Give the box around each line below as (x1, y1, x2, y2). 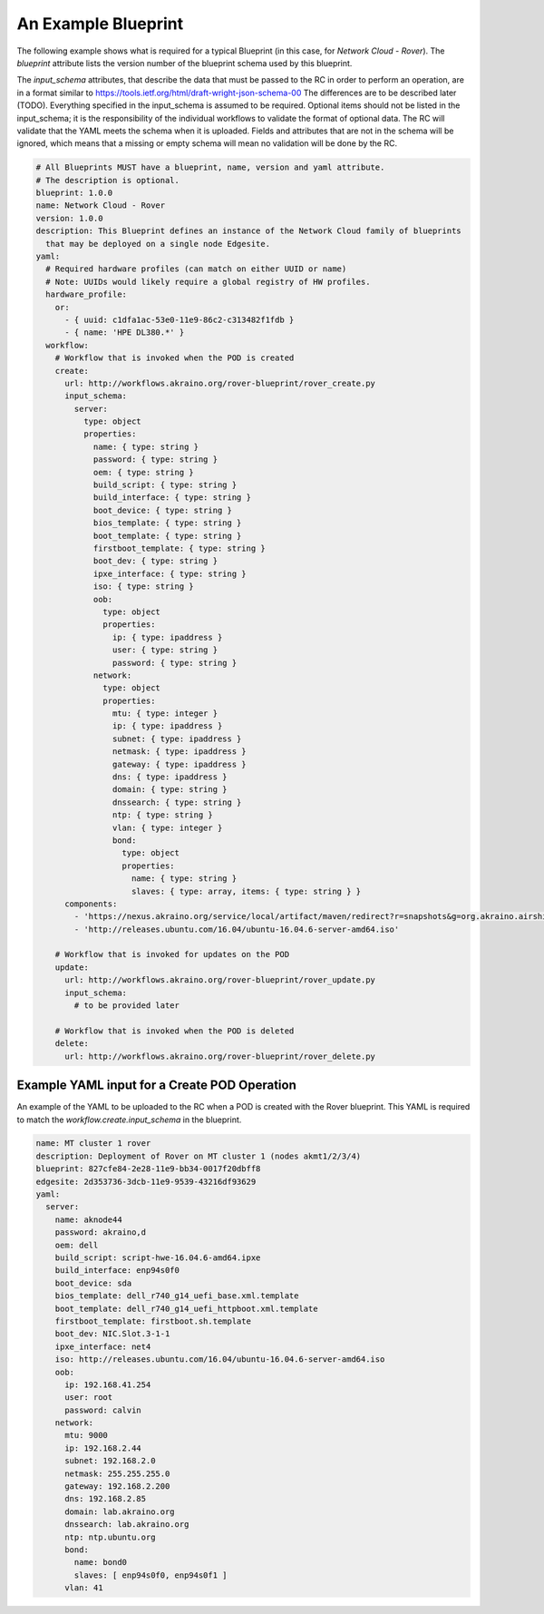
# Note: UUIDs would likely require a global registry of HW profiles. (45, 277, 371, 287)
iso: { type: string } (92, 582, 194, 592)
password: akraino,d (54, 1228, 147, 1237)
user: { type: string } (112, 645, 218, 655)
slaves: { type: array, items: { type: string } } (131, 885, 362, 896)
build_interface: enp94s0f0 (54, 1266, 180, 1276)
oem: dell (54, 1239, 99, 1250)
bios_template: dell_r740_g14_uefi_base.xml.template (54, 1291, 299, 1301)
